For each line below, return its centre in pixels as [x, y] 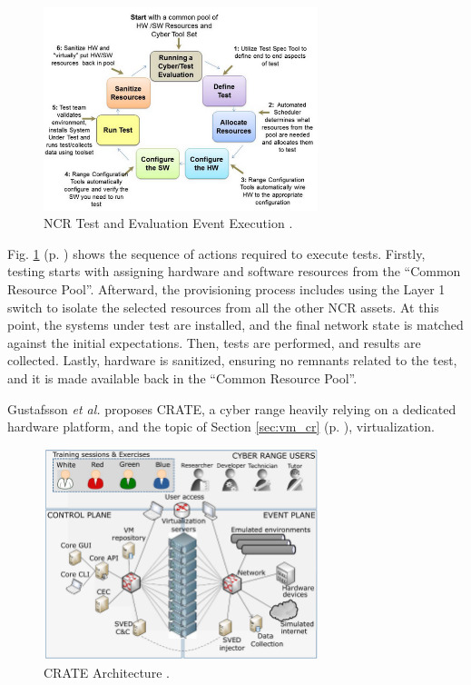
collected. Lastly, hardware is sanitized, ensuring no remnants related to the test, [232, 360]
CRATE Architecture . [107, 672]
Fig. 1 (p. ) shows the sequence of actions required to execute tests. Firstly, [216, 253]
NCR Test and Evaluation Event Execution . [168, 223]
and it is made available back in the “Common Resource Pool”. [182, 378]
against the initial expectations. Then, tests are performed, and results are [214, 342]
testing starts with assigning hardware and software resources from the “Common [234, 271]
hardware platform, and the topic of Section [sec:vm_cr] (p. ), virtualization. [221, 427]
